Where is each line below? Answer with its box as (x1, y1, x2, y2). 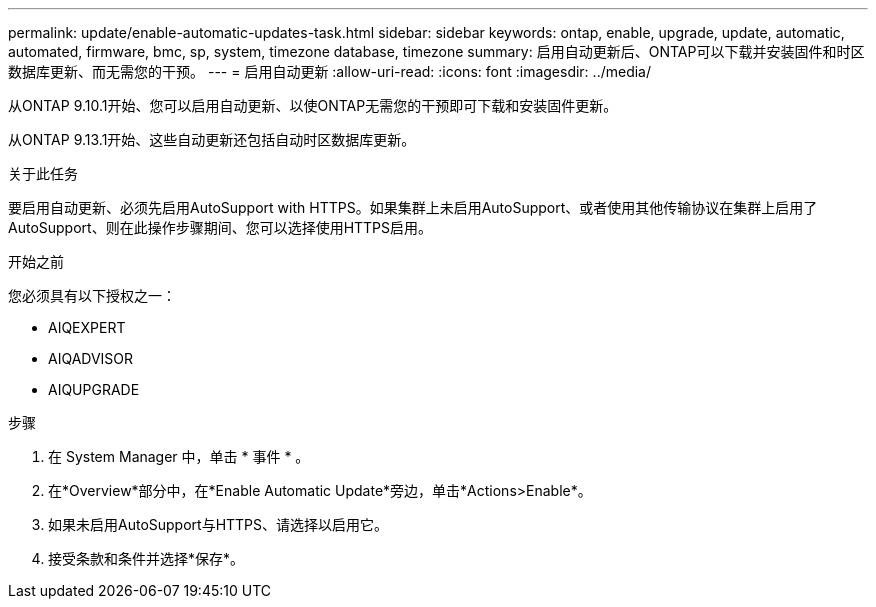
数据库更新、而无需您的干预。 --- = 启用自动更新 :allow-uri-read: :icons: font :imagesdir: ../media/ (8, 63, 652, 80)
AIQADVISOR (48, 350, 134, 367)
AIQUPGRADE (48, 381, 140, 398)
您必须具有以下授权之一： (8, 287, 176, 304)
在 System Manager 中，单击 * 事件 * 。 (48, 448, 310, 465)
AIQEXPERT (48, 319, 126, 336)
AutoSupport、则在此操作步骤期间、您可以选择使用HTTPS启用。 (8, 219, 433, 236)
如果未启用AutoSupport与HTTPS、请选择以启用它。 (48, 516, 389, 533)
